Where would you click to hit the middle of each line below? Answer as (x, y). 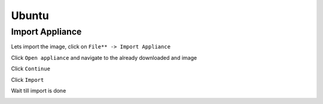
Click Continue (31, 69)
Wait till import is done (39, 90)
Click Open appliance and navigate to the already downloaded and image (104, 57)
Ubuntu (30, 16)
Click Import (28, 79)
